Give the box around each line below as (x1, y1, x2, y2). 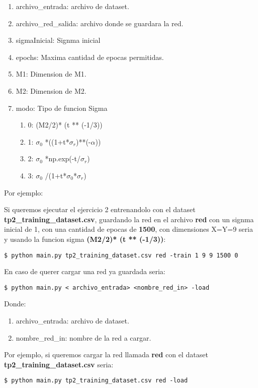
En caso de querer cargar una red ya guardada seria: (4, 266, 165, 277)
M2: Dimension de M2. (16, 85, 87, 96)
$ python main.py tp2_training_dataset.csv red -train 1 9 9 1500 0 (4, 251, 238, 259)
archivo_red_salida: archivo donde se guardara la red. (16, 18, 184, 28)
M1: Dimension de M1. (16, 69, 87, 79)
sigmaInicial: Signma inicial (16, 35, 101, 45)
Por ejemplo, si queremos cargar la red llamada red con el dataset (4, 349, 208, 360)
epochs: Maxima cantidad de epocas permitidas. (16, 51, 164, 62)
